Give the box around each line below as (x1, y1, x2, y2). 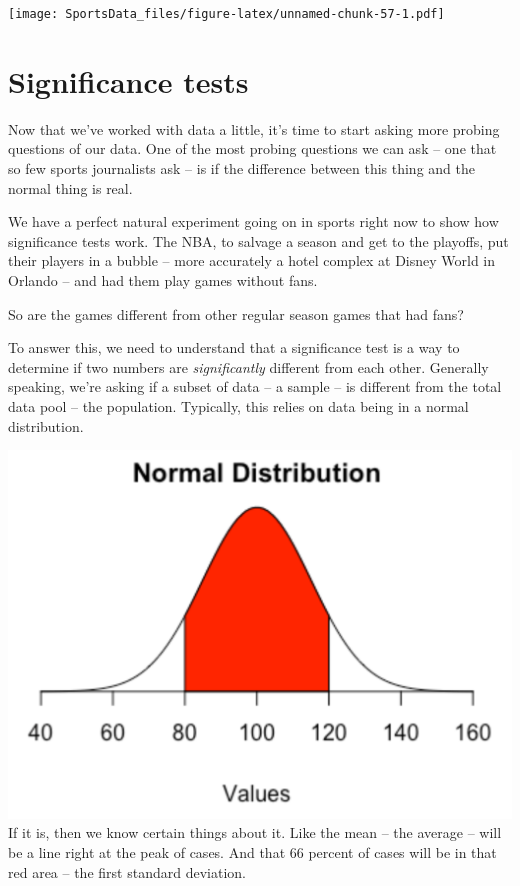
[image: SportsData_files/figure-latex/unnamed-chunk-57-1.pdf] (8, 7, 445, 21)
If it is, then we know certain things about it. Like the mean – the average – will (8, 822, 502, 843)
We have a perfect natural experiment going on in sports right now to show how (8, 211, 499, 232)
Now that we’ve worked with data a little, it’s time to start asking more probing (8, 118, 500, 139)
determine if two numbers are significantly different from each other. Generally (8, 356, 489, 377)
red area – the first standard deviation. (8, 861, 246, 882)
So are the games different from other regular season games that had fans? (8, 303, 464, 324)
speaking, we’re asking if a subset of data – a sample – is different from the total (8, 376, 502, 397)
